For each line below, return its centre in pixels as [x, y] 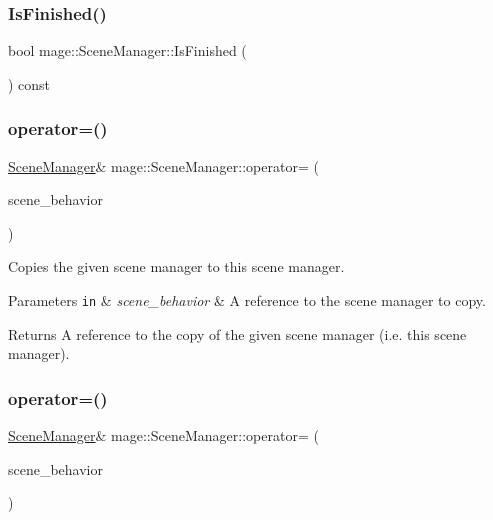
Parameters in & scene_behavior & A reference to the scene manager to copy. [247, 300]
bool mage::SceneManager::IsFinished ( [127, 50]
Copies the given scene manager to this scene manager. [176, 266]
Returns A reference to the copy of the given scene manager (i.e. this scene [237, 333]
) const [29, 83]
